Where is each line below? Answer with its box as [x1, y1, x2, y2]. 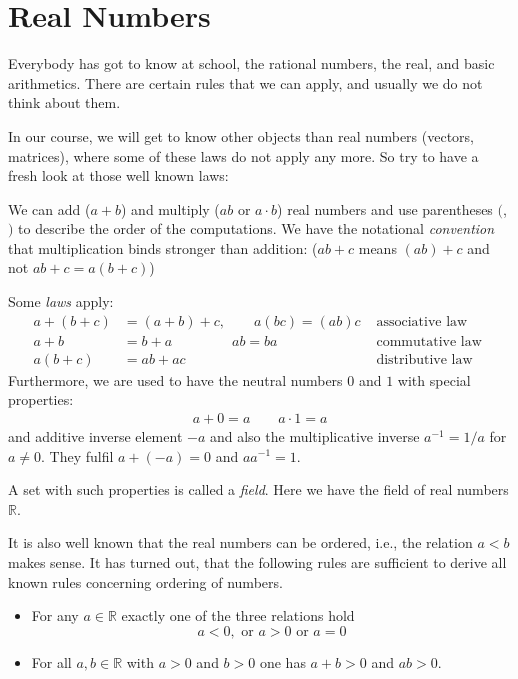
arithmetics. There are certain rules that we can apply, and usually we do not [8, 72, 483, 93]
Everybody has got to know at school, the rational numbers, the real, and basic [8, 53, 495, 74]
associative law [376, 314, 468, 329]
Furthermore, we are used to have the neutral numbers [8, 369, 343, 390]
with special [397, 369, 471, 390]
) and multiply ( [121, 198, 220, 219]
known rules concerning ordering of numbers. [8, 571, 283, 592]
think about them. [8, 92, 121, 113]
